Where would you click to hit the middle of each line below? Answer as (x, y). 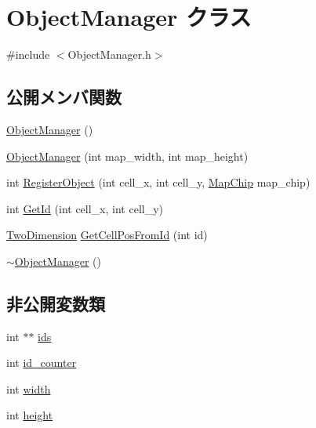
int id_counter (42, 363)
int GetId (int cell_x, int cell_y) (85, 208)
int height (30, 415)
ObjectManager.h (109, 54)
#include (28, 54)
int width (29, 388)
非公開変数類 (56, 303)
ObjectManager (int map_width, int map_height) (127, 156)
